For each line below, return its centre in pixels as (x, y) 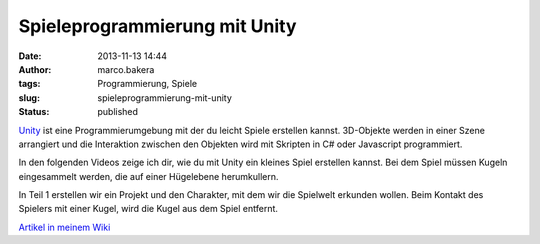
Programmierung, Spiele (147, 84)
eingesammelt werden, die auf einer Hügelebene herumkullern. (148, 176)
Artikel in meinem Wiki (64, 227)
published (118, 112)
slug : (29, 97)
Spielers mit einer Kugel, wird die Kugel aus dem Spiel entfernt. (148, 209)
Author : (35, 69)
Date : (30, 56)
